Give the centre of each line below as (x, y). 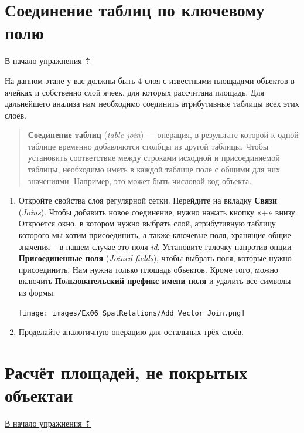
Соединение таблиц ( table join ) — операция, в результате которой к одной (163, 135)
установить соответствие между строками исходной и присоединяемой (154, 158)
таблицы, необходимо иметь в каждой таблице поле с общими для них (154, 169)
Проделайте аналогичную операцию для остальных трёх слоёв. (131, 332)
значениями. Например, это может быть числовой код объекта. (140, 180)
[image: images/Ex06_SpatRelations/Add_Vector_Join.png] (132, 313)
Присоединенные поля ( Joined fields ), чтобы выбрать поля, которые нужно (155, 258)
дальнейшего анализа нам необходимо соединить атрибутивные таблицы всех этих (152, 104)
